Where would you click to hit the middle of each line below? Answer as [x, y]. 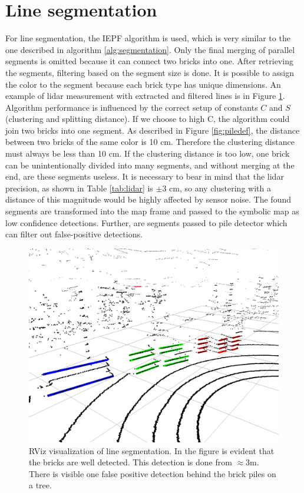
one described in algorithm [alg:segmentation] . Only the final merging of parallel [150, 49]
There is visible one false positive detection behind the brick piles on [153, 473]
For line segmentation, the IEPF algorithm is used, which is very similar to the [148, 38]
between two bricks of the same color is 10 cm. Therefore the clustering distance [150, 142]
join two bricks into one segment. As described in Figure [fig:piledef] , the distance [153, 130]
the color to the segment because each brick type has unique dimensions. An [143, 84]
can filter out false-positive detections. [74, 234]
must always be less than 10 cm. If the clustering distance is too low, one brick [148, 153]
